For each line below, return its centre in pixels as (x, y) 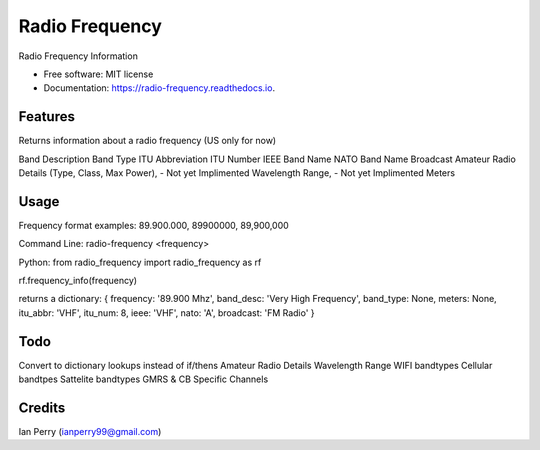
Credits (42, 407)
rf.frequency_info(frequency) (78, 281)
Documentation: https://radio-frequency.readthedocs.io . (159, 88)
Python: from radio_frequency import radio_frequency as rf (140, 262)
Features (46, 116)
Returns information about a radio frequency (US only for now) (147, 141)
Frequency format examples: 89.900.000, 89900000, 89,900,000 (153, 225)
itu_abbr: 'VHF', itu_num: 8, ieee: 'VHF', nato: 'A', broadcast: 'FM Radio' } (166, 312)
